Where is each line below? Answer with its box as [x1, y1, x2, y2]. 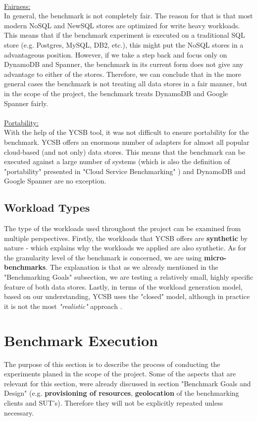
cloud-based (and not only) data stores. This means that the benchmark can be [4, 146, 245, 157]
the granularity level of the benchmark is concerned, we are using [4, 252, 202, 262]
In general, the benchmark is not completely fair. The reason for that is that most [4, 10, 253, 21]
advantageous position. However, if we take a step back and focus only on [4, 49, 227, 60]
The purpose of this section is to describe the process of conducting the [4, 359, 220, 369]
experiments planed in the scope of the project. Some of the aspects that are [4, 368, 236, 379]
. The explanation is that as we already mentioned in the [46, 262, 218, 272]
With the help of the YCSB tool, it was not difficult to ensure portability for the [4, 127, 249, 137]
